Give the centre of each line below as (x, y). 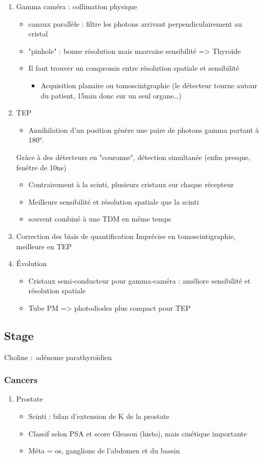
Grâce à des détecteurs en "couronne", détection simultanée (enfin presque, (133, 157)
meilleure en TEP (44, 246)
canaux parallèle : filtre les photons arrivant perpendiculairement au (135, 23)
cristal (38, 34)
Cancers (21, 380)
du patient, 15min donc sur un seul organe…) (111, 95)
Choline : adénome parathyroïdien (58, 357)
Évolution (32, 263)
